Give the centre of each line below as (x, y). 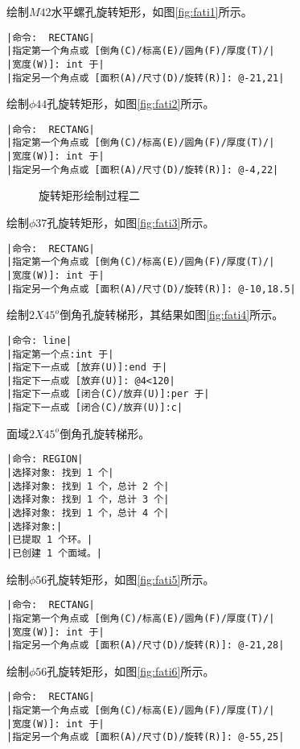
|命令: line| (39, 340)
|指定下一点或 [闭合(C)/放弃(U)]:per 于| (108, 394)
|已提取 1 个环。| (50, 540)
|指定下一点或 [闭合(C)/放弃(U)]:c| (95, 408)
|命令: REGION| (45, 459)
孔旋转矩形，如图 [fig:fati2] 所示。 (131, 103)
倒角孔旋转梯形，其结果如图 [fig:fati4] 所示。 (172, 314)
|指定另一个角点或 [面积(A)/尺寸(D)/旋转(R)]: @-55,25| (146, 737)
